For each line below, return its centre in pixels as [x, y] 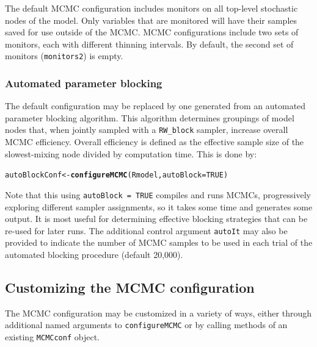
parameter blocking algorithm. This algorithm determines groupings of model [150, 117]
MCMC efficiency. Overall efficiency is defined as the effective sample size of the [155, 142]
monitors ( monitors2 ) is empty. [64, 56]
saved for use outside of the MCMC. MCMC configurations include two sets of [152, 32]
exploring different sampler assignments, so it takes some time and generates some [159, 206]
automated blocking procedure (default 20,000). [94, 255]
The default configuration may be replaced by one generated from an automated [155, 106]
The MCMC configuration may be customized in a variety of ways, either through [158, 313]
